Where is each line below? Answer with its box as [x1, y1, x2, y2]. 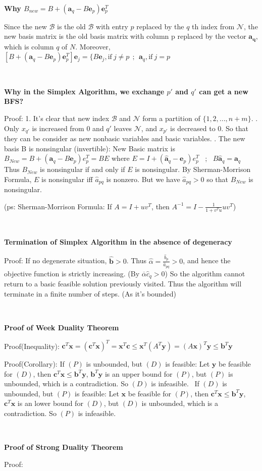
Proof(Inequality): [4, 340, 60, 351]
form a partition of [142, 113, 200, 124]
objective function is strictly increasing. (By [4, 268, 140, 278]
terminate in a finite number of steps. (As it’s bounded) [4, 288, 177, 299]
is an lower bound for [17, 398, 83, 408]
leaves [114, 123, 132, 133]
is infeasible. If [151, 378, 199, 389]
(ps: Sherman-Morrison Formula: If [4, 201, 112, 211]
